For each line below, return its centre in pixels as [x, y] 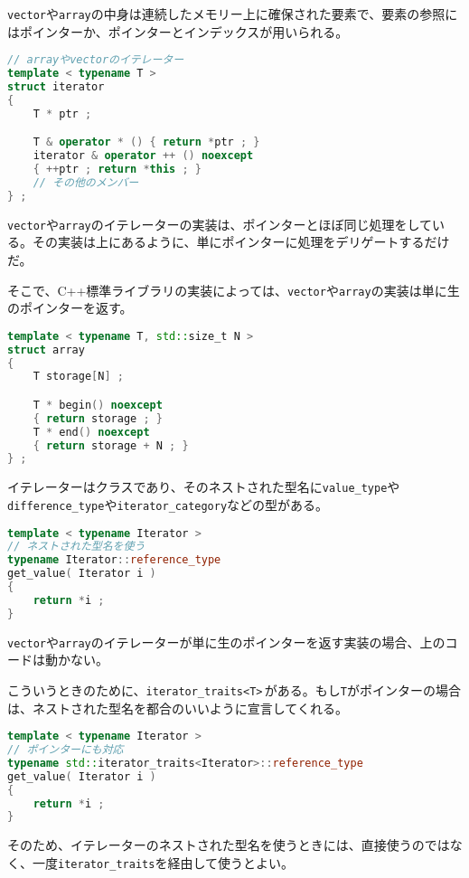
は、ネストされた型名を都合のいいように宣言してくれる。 [178, 708]
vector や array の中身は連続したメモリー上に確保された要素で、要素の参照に [233, 14]
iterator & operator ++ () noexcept [143, 156]
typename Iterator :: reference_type [114, 560]
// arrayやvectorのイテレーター [96, 60]
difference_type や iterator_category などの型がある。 [168, 504]
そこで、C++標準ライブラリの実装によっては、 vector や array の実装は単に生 [234, 290]
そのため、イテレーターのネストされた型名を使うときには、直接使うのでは [229, 845]
